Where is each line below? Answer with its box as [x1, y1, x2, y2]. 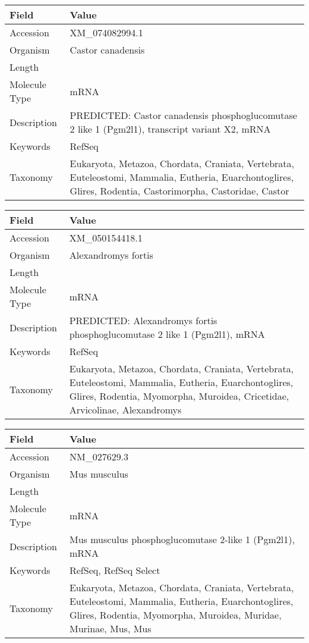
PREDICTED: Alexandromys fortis [69, 313, 217, 327]
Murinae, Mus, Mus [69, 622, 152, 635]
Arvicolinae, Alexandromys [69, 403, 182, 416]
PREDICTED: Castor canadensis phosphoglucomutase [70, 108, 297, 122]
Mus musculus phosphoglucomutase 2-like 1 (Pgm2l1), [69, 532, 295, 546]
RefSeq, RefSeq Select [69, 563, 160, 577]
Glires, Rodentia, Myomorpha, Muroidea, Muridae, [69, 608, 282, 622]
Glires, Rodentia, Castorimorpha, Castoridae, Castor [70, 184, 289, 197]
